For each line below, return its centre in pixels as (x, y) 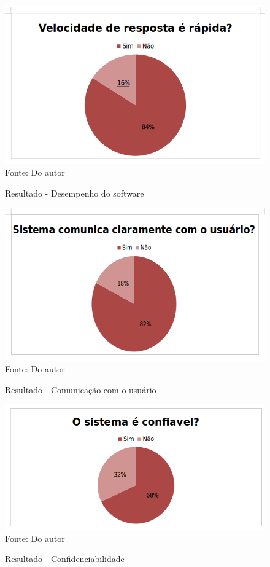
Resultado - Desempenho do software (75, 193)
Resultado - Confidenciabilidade (65, 559)
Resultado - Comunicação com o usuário (81, 389)
